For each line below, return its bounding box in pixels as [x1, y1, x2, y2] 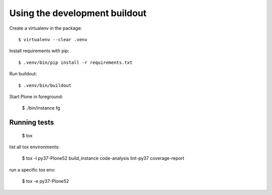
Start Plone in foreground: [9, 93, 63, 100]
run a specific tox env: [9, 166, 55, 173]
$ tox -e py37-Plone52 [22, 178, 69, 184]
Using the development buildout [9, 8, 147, 19]
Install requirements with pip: [9, 48, 70, 54]
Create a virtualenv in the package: [9, 25, 83, 31]
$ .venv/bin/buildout [18, 82, 72, 88]
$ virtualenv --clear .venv [18, 37, 88, 42]
